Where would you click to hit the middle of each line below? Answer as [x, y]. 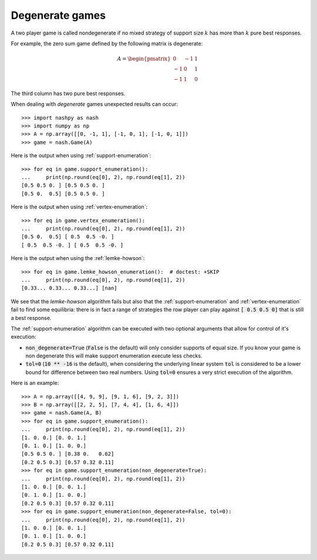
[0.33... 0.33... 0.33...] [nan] [69, 288]
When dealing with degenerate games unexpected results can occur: [95, 104]
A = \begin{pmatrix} [144, 59]
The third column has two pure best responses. [68, 93]
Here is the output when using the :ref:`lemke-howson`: [78, 258]
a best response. [31, 318]
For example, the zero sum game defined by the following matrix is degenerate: [107, 43]
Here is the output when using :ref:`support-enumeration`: [81, 156]
